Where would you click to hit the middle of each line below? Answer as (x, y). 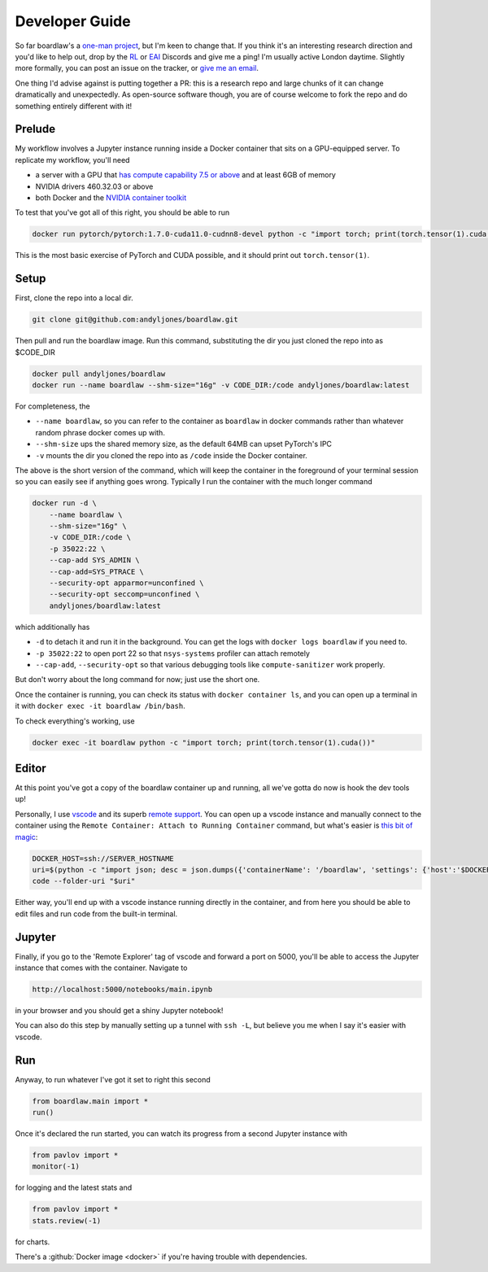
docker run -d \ (65, 503)
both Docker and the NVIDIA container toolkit (111, 197)
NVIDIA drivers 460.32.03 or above (94, 186)
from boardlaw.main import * (90, 1101)
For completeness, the (52, 406)
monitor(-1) (56, 1167)
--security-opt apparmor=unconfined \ (126, 583)
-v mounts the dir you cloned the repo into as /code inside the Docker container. (172, 455)
